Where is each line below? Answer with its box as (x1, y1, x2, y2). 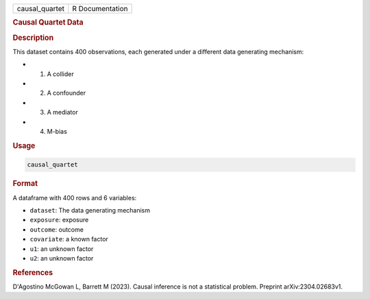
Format (12, 179, 38, 189)
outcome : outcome (29, 225, 84, 233)
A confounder (47, 89, 86, 97)
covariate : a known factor (29, 235, 109, 243)
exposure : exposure (29, 216, 89, 224)
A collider (47, 69, 75, 78)
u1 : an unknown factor (29, 244, 94, 253)
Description (12, 33, 54, 43)
